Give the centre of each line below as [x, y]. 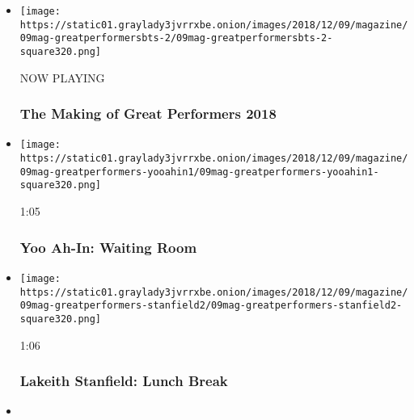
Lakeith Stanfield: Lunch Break [124, 381]
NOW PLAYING [62, 77]
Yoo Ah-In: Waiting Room [108, 247]
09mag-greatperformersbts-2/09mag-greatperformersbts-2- [176, 38]
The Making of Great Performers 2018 [148, 113]
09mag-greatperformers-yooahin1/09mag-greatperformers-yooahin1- [199, 172]
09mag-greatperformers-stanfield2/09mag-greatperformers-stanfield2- [211, 306]
